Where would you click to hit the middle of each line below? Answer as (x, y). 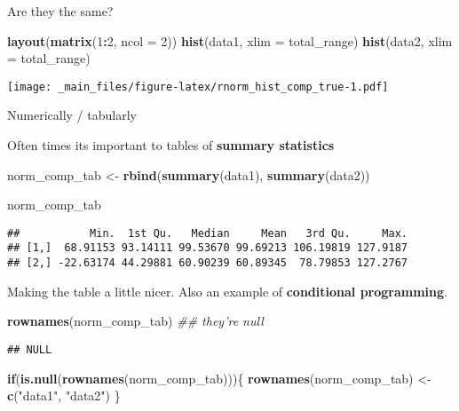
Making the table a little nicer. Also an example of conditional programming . (227, 291)
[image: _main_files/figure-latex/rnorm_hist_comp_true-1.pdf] (198, 87)
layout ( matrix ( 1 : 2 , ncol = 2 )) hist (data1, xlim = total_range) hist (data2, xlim (230, 40)
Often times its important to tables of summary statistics (171, 145)
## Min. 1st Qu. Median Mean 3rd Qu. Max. (208, 233)
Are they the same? (60, 11)
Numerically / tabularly (72, 115)
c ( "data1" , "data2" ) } (64, 395)
